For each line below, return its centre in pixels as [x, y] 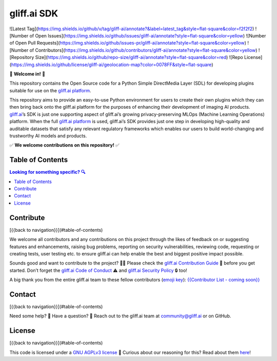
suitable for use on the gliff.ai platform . [50, 90]
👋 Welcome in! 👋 [27, 74]
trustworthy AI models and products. [48, 136]
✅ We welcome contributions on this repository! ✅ [65, 145]
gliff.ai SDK [34, 13]
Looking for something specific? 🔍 [47, 172]
